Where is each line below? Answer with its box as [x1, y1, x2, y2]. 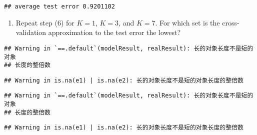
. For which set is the [155, 17, 220, 27]
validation [15, 27, 46, 37]
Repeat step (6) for [15, 17, 74, 27]
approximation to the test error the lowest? [48, 27, 181, 37]
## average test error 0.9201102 [4, 3, 115, 10]
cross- [222, 17, 239, 27]
